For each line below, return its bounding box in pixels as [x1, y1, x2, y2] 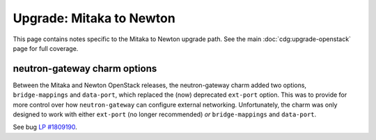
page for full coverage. [13, 44, 79, 52]
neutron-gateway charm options [13, 63, 157, 75]
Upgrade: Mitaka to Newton [13, 10, 175, 26]
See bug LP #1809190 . [13, 123, 78, 132]
